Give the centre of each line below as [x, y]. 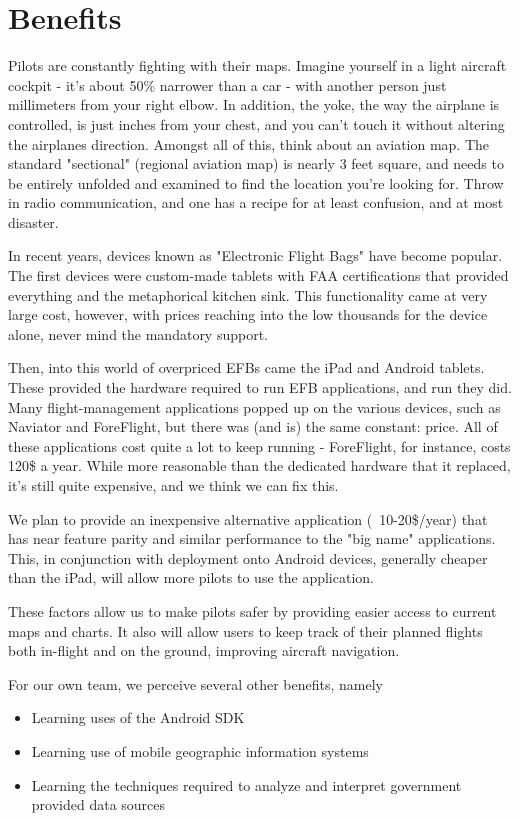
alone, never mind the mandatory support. [138, 333]
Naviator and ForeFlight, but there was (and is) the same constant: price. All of [253, 426]
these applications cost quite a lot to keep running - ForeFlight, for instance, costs [259, 445]
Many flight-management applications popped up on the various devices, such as [254, 406]
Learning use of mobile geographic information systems [200, 750]
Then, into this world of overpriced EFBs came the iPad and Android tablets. [246, 367]
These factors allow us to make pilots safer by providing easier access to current [252, 610]
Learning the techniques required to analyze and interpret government [246, 784]
